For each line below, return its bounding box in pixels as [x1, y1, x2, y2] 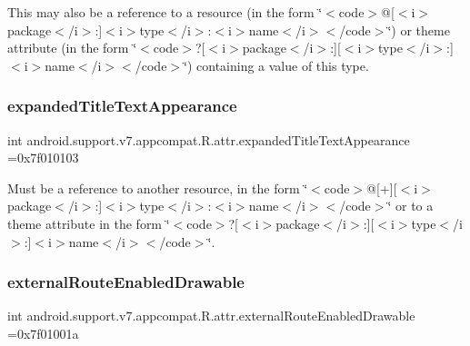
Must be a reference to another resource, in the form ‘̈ [7, 178, 308, 197]
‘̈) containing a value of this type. [184, 55, 369, 74]
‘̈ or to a [387, 196, 434, 215]
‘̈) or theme [387, 20, 450, 39]
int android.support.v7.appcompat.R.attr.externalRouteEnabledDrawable [7, 306, 415, 325]
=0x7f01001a [7, 323, 79, 342]
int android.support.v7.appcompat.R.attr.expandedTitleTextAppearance [7, 130, 410, 149]
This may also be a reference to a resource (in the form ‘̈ [7, 3, 323, 21]
